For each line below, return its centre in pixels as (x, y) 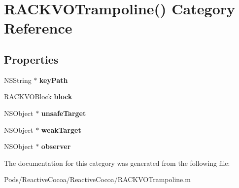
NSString (18, 80)
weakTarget (61, 130)
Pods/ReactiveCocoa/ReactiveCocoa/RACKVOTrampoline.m (97, 179)
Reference (38, 28)
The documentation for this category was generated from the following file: (117, 163)
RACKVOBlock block (38, 96)
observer (56, 146)
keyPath (54, 80)
